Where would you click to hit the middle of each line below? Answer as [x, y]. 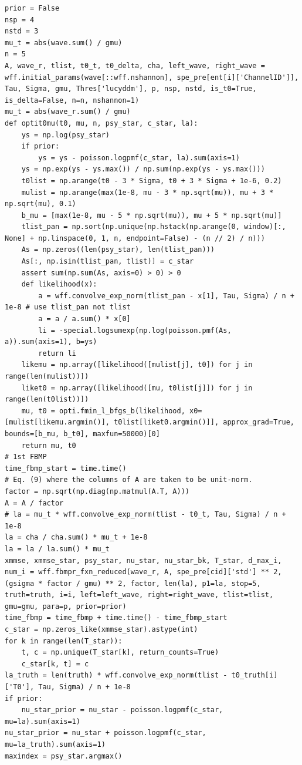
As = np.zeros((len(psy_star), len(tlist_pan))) [118, 250]
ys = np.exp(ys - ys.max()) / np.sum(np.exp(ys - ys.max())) [143, 169]
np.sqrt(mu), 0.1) [40, 204]
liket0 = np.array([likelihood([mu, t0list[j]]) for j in [137, 388]
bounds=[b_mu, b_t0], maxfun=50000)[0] [82, 434]
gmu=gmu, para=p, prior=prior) [66, 606]
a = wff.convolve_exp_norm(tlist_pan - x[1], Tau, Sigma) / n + [166, 296]
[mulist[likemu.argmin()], [57, 422]
